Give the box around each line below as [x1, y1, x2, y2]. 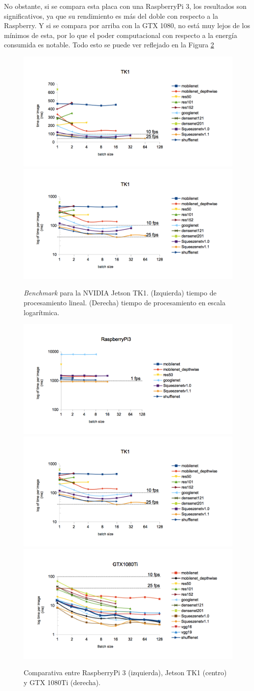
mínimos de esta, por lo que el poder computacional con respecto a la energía [4, 30, 237, 40]
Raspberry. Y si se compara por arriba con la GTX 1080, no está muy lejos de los [4, 20, 250, 31]
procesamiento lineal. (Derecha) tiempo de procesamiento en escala [24, 297, 225, 307]
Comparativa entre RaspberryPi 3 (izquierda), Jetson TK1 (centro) [24, 667, 227, 678]
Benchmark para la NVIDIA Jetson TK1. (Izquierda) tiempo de [24, 288, 217, 298]
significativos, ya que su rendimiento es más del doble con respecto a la [4, 10, 218, 21]
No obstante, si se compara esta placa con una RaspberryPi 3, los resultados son [4, 1, 247, 11]
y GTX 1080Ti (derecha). [24, 677, 101, 687]
